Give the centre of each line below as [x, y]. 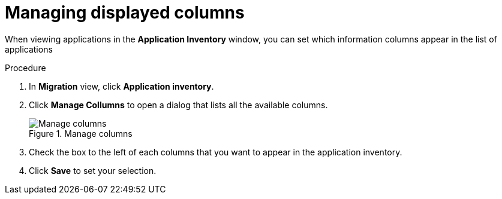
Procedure [25, 68]
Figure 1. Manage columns [81, 133]
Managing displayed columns [125, 13]
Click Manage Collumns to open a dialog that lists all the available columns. [178, 105]
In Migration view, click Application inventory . [121, 86]
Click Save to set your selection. [93, 170]
